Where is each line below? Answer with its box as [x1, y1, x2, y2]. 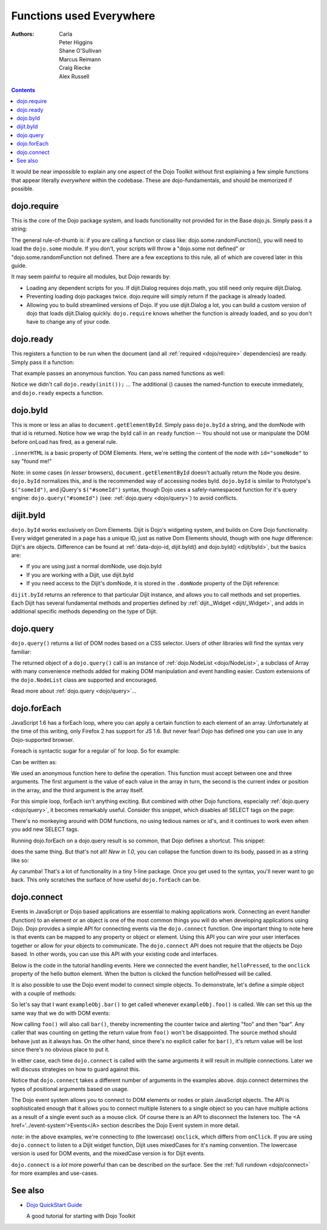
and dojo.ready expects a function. [11, 389, 104, 397]
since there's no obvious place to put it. [11, 1046, 110, 1054]
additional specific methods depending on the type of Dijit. [11, 608, 157, 615]
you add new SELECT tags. [11, 825, 79, 833]
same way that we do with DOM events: [11, 1009, 110, 1017]
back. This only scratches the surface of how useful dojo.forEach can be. [11, 876, 201, 884]
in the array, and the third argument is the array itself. [11, 786, 144, 794]
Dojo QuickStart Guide [26, 1201, 82, 1209]
